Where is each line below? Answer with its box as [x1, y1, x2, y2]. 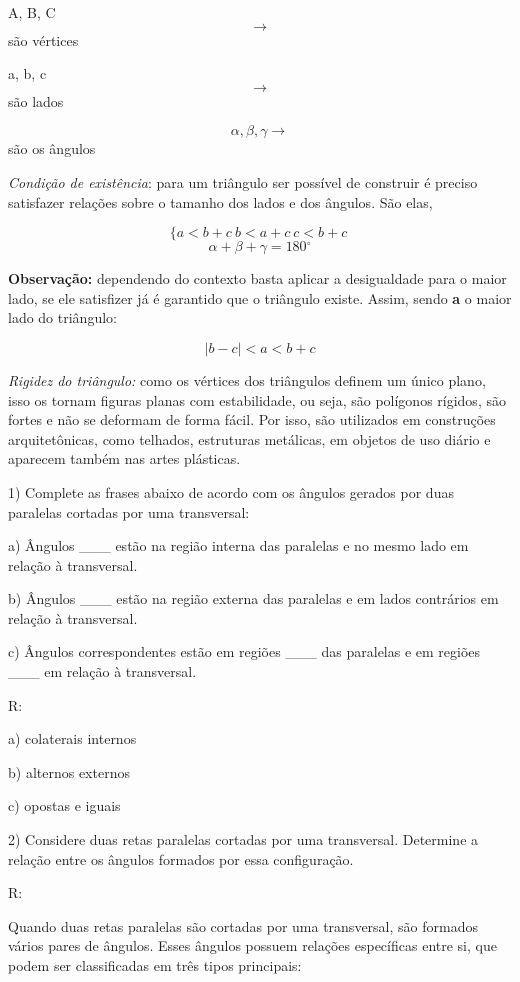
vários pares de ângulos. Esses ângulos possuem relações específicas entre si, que [8, 935, 497, 956]
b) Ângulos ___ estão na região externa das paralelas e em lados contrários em [8, 588, 499, 609]
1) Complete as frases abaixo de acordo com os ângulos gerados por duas [8, 481, 454, 502]
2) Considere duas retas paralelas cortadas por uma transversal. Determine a [8, 829, 479, 850]
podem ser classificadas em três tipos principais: [8, 955, 302, 975]
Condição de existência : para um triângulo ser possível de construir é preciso [8, 171, 478, 192]
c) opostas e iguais [8, 795, 121, 816]
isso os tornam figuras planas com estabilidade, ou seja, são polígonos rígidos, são [8, 389, 506, 410]
